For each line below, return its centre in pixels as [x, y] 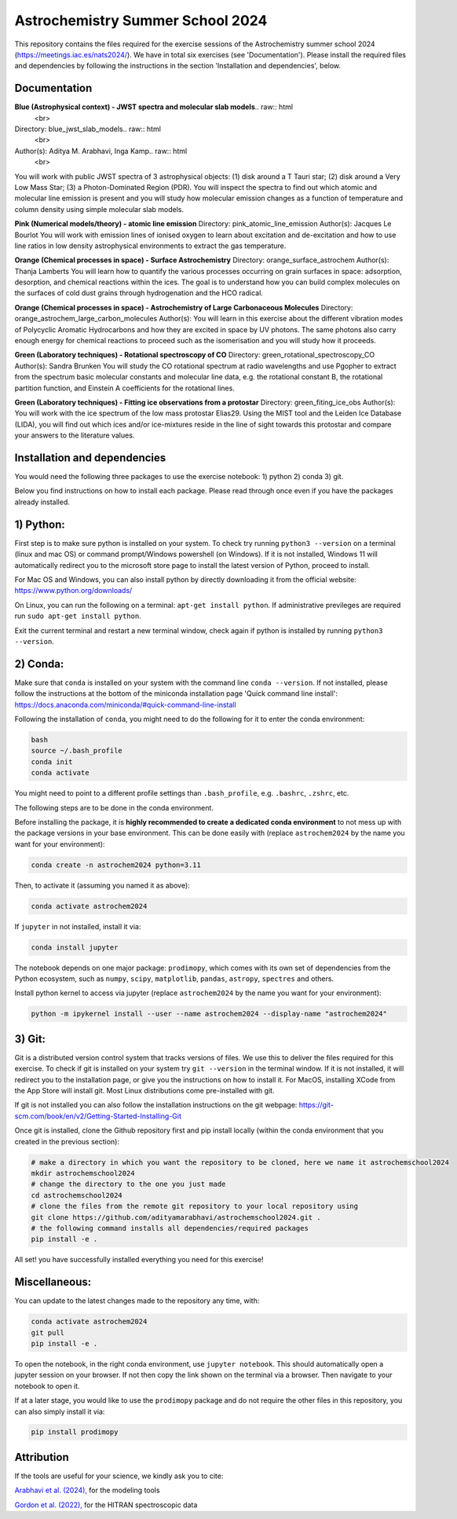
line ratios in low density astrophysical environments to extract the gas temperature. [150, 245]
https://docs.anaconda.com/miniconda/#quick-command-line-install [125, 705]
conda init [52, 761]
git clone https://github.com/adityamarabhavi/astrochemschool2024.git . [176, 1217]
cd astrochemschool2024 [77, 1195]
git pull [48, 1332]
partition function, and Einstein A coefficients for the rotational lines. [124, 388]
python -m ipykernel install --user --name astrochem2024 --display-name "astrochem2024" [209, 1014]
